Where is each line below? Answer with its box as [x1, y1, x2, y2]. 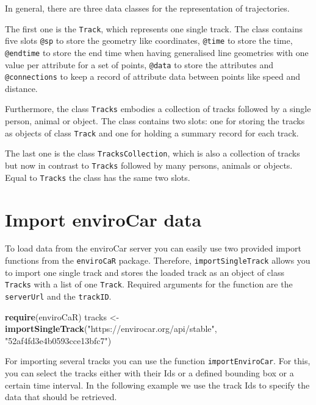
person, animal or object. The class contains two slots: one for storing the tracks [5, 114, 305, 127]
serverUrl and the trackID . [5, 289, 112, 302]
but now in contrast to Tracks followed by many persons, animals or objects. [5, 159, 293, 172]
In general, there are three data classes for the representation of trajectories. [5, 2, 290, 14]
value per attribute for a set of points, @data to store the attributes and [5, 58, 273, 71]
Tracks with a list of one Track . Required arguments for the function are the [5, 278, 293, 291]
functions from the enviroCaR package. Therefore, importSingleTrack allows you [5, 254, 311, 267]
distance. [5, 82, 38, 94]
